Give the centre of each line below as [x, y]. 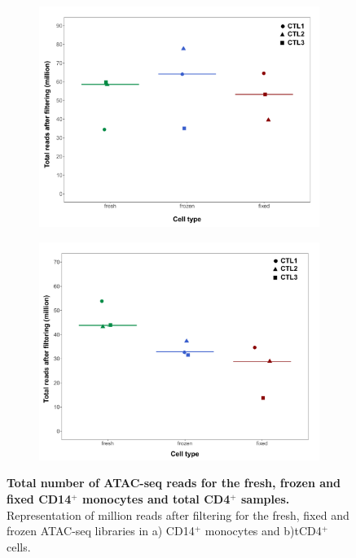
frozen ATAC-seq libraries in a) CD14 [101, 531]
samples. [266, 498]
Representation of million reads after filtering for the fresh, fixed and [178, 514]
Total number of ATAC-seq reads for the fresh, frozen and [174, 483]
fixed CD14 [39, 498]
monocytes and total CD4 [156, 498]
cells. [19, 546]
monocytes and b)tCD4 [263, 531]
